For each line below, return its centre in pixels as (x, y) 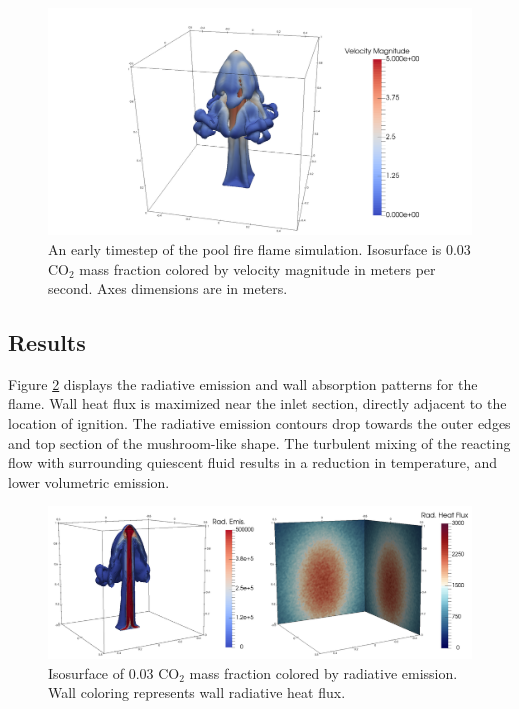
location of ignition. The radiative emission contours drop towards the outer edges (259, 423)
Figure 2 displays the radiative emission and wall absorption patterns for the (243, 383)
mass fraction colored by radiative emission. (323, 672)
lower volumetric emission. (89, 481)
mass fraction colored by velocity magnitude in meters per (257, 268)
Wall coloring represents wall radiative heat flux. (197, 692)
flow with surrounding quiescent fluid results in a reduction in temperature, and (253, 462)
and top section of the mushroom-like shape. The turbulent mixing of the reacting (259, 442)
